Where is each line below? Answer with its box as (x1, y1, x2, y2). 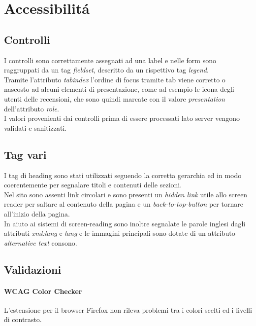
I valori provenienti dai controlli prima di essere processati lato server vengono (4, 113, 240, 123)
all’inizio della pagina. (4, 208, 70, 218)
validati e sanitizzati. (4, 122, 67, 133)
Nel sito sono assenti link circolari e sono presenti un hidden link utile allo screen (4, 189, 248, 199)
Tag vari (4, 146, 47, 162)
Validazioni (4, 261, 62, 277)
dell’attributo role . (4, 103, 59, 113)
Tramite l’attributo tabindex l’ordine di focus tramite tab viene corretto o (4, 74, 225, 84)
